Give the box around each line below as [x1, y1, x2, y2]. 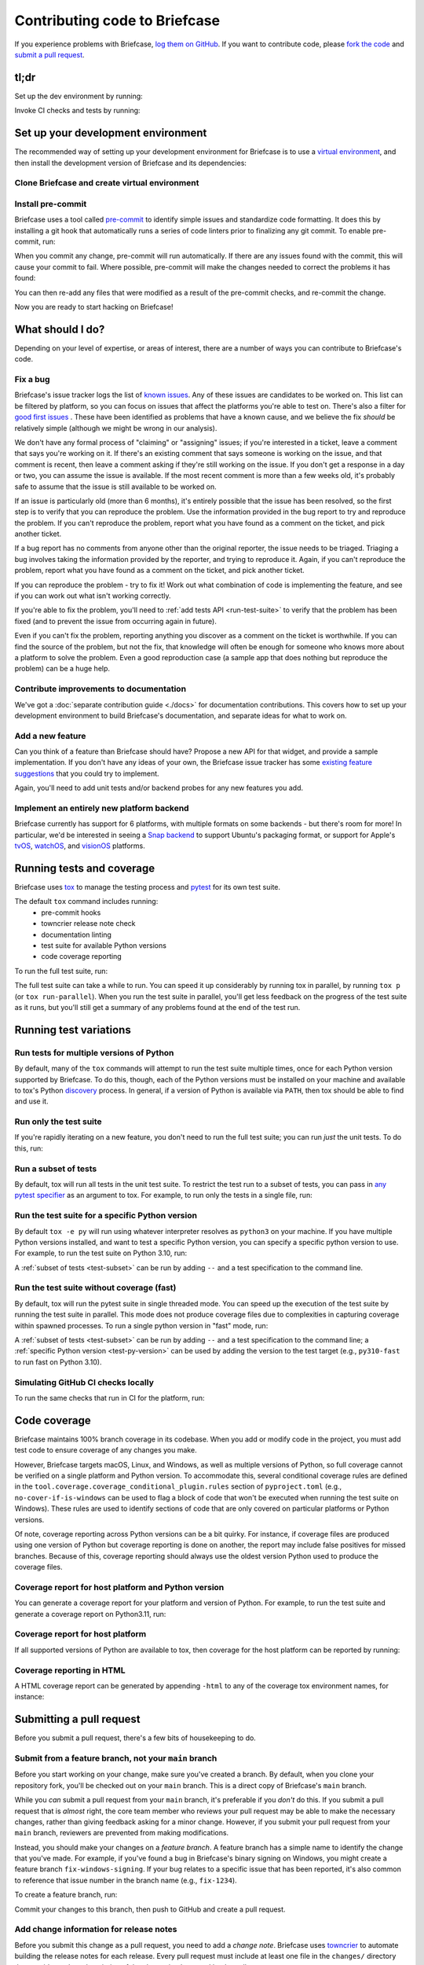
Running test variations [14, 1023, 131, 1037]
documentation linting [41, 930, 111, 939]
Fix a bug [14, 374, 50, 385]
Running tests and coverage [14, 861, 155, 875]
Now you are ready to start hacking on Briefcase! [14, 302, 174, 311]
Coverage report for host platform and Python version [14, 1581, 225, 1592]
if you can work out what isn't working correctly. [14, 591, 172, 601]
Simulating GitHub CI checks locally [14, 1376, 155, 1387]
